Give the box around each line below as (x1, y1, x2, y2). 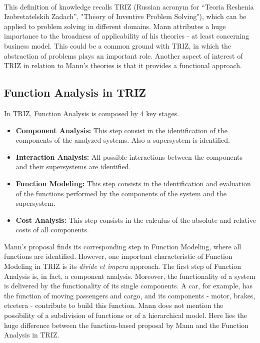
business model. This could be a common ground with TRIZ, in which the (4, 40, 231, 51)
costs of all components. (15, 224, 89, 235)
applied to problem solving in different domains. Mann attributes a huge (4, 21, 226, 31)
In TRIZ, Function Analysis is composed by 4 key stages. (4, 108, 179, 118)
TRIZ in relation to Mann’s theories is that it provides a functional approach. (4, 60, 242, 71)
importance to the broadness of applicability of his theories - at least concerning (4, 31, 249, 41)
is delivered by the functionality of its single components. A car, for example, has (4, 280, 253, 291)
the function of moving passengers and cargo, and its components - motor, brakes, (4, 290, 255, 300)
